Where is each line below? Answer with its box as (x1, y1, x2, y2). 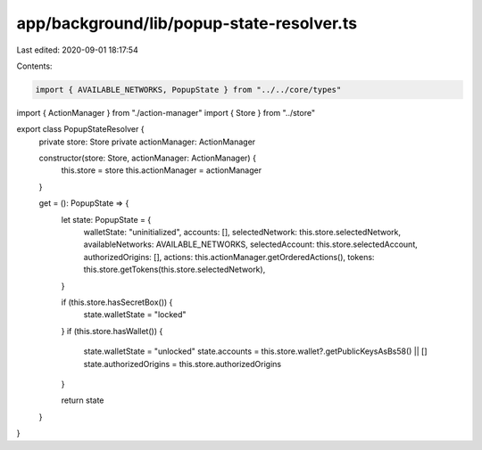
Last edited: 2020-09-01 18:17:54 (16, 45, 138, 55)
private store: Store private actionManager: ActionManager (38, 136, 256, 147)
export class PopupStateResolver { (16, 124, 145, 135)
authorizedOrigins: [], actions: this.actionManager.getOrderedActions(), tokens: (83, 251, 375, 262)
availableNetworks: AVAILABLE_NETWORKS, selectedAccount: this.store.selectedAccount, (83, 239, 419, 250)
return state (61, 395, 104, 405)
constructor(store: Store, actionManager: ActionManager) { (38, 152, 256, 164)
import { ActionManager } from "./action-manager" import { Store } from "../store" (16, 107, 316, 118)
